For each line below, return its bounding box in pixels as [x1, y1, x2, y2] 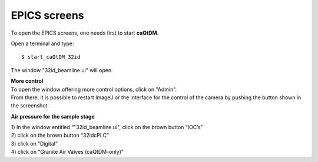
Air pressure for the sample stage [11, 113, 95, 120]
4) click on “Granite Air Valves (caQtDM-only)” [11, 148, 124, 156]
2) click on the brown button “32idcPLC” [11, 132, 109, 139]
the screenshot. [11, 102, 49, 109]
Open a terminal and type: [11, 40, 74, 47]
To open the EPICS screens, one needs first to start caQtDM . [11, 29, 159, 36]
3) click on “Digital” [11, 140, 58, 147]
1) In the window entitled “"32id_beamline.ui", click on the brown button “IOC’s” [11, 124, 203, 131]
